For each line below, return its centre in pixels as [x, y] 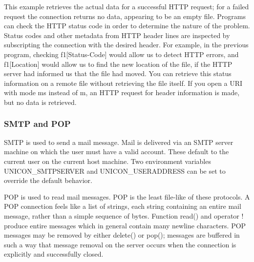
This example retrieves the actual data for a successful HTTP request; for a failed [127, 6]
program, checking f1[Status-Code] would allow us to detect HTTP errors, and [121, 54]
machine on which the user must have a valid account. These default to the [116, 151]
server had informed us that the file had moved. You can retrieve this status [118, 73]
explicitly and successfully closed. [54, 254]
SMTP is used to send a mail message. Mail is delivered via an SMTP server [119, 142]
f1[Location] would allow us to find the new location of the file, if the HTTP [118, 64]
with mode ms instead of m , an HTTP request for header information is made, [122, 92]
